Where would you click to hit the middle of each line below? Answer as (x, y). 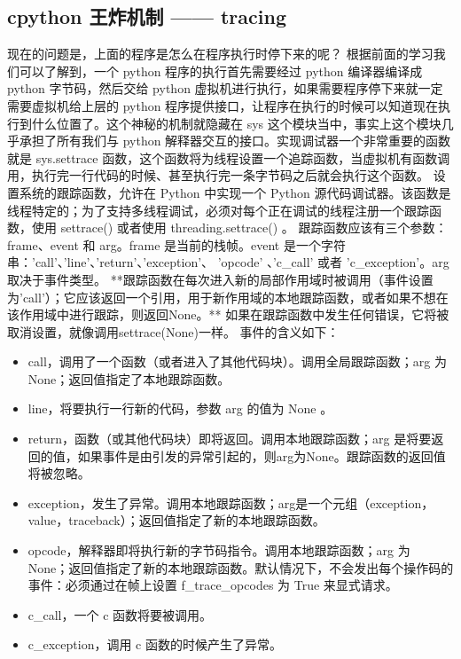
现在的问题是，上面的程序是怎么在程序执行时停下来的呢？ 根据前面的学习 (220, 54)
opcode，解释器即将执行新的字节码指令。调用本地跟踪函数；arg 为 (219, 550)
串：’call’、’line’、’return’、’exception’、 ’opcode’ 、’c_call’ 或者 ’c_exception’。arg (228, 262)
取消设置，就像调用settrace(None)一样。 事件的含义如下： (173, 331)
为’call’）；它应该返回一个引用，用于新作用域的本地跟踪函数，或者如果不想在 (228, 297)
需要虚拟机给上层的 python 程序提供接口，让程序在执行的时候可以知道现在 (223, 105)
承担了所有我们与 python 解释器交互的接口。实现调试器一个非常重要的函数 (235, 141)
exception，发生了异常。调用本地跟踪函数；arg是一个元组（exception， (231, 502)
